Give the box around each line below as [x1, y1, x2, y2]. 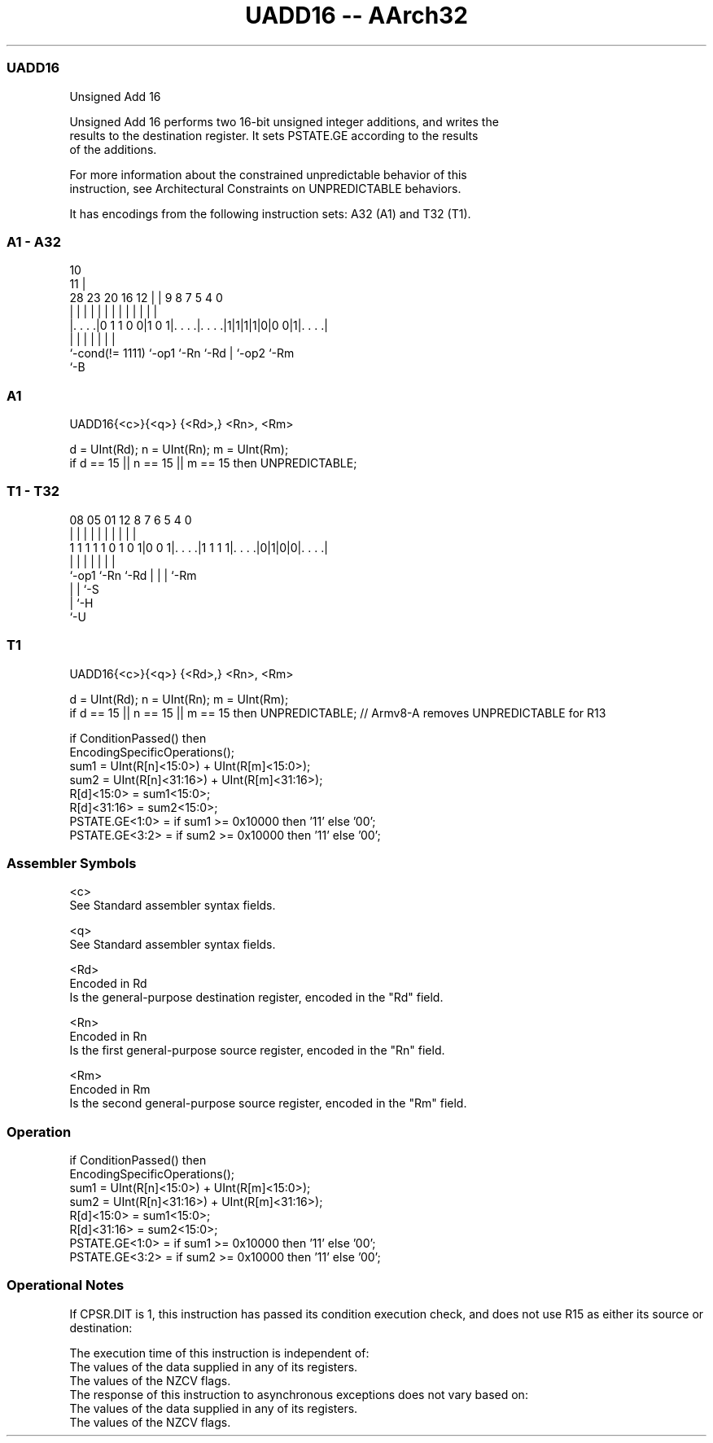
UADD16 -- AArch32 [245, 2, 468, 29]
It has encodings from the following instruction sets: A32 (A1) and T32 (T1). [69, 206, 471, 221]
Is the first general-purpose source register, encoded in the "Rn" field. [69, 1043, 445, 1058]
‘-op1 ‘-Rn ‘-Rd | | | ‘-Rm [69, 568, 197, 582]
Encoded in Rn [69, 1029, 147, 1044]
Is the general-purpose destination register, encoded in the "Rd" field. [69, 990, 444, 1005]
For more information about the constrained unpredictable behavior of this [69, 167, 467, 182]
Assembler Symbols [7, 854, 137, 871]
